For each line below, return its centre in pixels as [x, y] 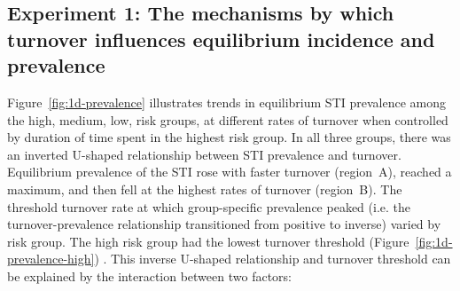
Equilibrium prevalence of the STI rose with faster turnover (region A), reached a [230, 172]
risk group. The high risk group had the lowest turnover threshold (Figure [208, 241]
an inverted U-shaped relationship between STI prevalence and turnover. [204, 154]
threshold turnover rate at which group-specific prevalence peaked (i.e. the [209, 206]
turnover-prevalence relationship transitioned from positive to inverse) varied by [224, 224]
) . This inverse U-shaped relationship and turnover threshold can [273, 259]
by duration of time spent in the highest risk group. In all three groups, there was [229, 137]
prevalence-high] [51, 259]
